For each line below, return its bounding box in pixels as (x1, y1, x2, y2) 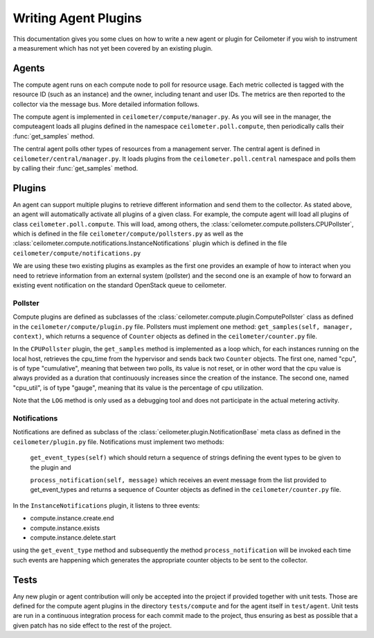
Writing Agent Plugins (12, 10, 142, 26)
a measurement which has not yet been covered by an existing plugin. (12, 44, 213, 52)
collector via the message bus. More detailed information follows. (12, 100, 200, 108)
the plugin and (30, 463, 72, 471)
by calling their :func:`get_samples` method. (12, 163, 139, 172)
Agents (12, 62, 45, 74)
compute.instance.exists (30, 524, 100, 532)
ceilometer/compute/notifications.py (12, 249, 141, 257)
